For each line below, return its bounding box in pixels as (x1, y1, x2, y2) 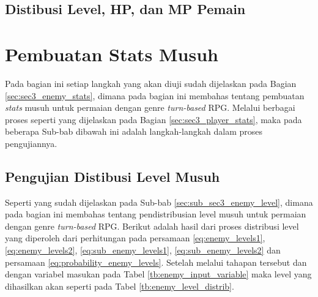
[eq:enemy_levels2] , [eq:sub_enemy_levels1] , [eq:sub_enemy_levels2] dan (5, 244, 281, 257)
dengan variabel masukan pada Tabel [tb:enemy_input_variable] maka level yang (5, 268, 312, 280)
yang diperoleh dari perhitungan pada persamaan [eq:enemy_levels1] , (5, 231, 265, 244)
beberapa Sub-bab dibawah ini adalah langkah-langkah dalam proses (5, 125, 263, 138)
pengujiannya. (5, 137, 57, 149)
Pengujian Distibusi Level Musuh (5, 167, 220, 186)
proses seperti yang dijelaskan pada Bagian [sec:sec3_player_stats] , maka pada (5, 113, 302, 126)
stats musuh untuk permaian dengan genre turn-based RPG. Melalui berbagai (5, 101, 295, 114)
